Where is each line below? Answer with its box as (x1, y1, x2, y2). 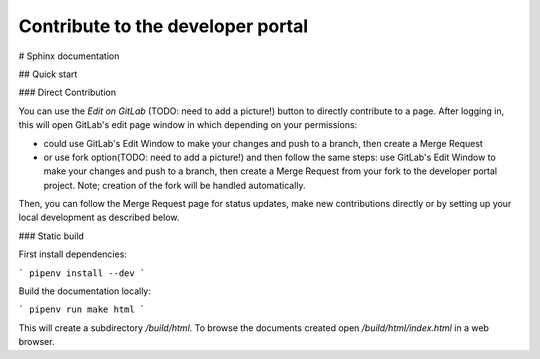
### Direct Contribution (18, 86, 117, 99)
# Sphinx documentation (18, 50, 120, 62)
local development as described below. (18, 211, 180, 224)
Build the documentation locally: (18, 285, 152, 297)
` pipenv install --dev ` (18, 267, 146, 279)
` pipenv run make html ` (18, 304, 146, 315)
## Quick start (18, 68, 78, 80)
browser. (18, 336, 55, 348)
